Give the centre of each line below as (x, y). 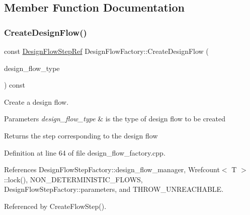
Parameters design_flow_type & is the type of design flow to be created (115, 119)
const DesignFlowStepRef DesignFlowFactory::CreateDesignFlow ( (106, 51)
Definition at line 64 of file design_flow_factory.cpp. (85, 152)
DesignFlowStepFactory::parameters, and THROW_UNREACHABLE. (114, 189)
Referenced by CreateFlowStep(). (55, 206)
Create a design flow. (36, 101)
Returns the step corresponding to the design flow (81, 135)
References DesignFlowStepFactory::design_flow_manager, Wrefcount (112, 169)
